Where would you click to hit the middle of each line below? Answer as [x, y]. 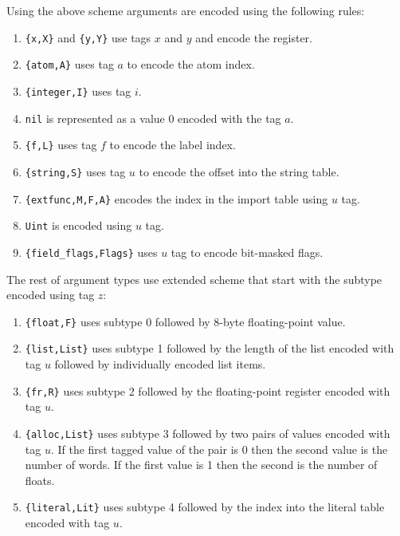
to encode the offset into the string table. [239, 171]
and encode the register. [254, 37]
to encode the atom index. [191, 64]
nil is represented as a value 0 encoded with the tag [153, 118]
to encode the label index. [173, 145]
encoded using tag [51, 295]
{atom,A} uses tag [69, 64]
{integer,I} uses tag [78, 91]
